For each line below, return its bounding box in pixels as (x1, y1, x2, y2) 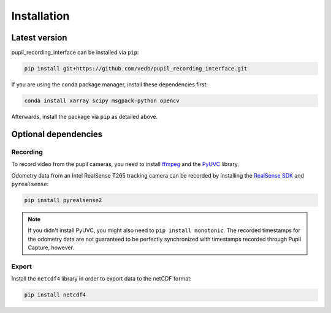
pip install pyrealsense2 (24, 197, 102, 203)
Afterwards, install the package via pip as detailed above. (11, 113, 158, 120)
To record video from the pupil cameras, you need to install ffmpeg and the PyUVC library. (11, 160, 239, 168)
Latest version (11, 32, 67, 43)
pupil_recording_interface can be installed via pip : (11, 49, 139, 56)
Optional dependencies (11, 129, 103, 139)
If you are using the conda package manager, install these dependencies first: (11, 81, 208, 88)
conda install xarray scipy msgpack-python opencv (24, 97, 180, 104)
